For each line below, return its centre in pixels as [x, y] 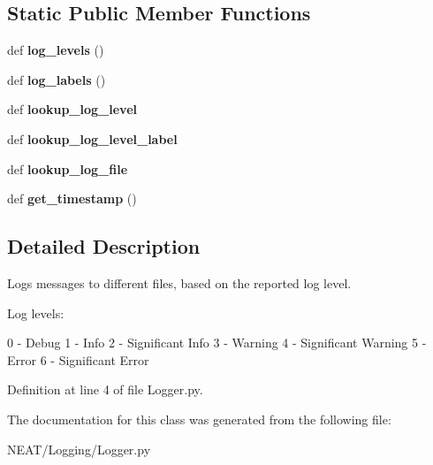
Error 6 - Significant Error [78, 359]
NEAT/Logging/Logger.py [79, 449]
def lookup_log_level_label [92, 138]
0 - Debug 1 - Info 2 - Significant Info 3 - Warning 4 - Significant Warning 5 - [217, 343]
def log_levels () [56, 50]
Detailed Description [104, 246]
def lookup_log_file [68, 168]
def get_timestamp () [72, 198]
